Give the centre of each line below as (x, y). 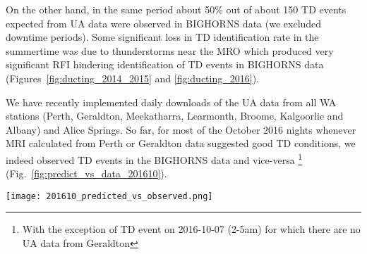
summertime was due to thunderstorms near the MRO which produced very (170, 50)
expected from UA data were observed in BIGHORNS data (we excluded (164, 23)
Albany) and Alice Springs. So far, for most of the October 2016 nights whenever (181, 129)
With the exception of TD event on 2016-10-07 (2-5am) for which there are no (191, 229)
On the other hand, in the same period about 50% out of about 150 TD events (176, 9)
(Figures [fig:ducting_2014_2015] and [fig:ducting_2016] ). (132, 78)
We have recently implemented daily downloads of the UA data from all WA (171, 102)
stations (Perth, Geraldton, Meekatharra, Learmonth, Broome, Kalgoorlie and (175, 116)
